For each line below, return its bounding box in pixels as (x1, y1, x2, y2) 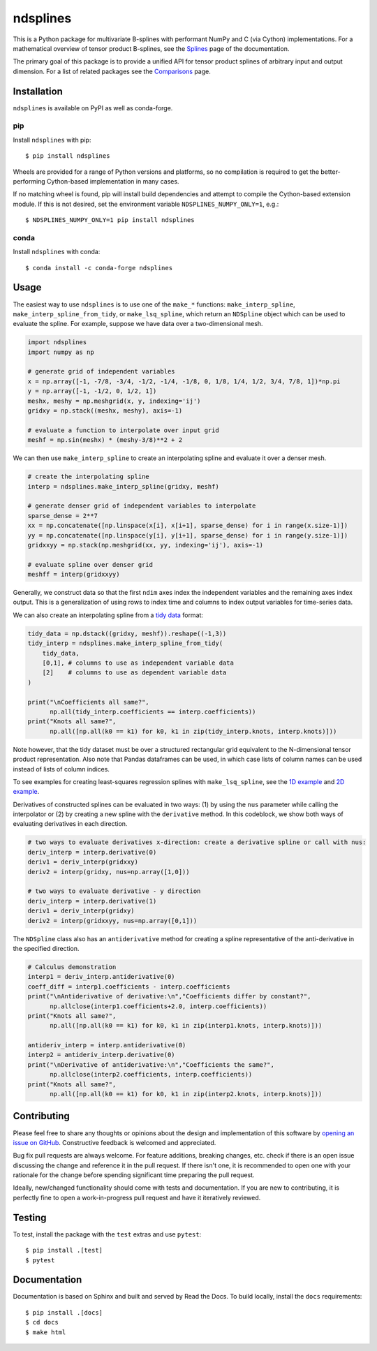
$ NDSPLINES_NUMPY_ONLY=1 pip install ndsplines (25, 216, 195, 224)
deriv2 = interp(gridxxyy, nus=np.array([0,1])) (27, 917, 198, 924)
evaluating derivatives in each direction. (13, 820, 128, 828)
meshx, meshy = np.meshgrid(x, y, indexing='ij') (27, 397, 201, 405)
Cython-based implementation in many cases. (46, 177, 179, 185)
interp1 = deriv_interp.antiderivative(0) (27, 973, 175, 981)
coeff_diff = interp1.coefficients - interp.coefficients (27, 982, 230, 991)
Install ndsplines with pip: (13, 135, 91, 144)
